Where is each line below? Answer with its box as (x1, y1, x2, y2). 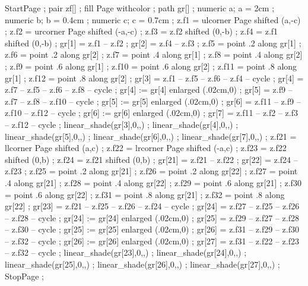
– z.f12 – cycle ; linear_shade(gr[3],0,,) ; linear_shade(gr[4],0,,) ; (5, 118, 239, 130)
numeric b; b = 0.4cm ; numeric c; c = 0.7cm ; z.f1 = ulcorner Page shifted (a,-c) (5, 13, 301, 26)
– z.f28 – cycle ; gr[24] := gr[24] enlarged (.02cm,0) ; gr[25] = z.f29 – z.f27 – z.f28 (5, 211, 299, 224)
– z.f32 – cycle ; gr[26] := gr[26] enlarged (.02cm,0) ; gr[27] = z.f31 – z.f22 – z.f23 (5, 234, 299, 247)
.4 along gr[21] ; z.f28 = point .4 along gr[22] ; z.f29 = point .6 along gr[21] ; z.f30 (5, 176, 301, 188)
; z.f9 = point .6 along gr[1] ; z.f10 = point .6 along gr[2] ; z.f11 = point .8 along (5, 59, 297, 72)
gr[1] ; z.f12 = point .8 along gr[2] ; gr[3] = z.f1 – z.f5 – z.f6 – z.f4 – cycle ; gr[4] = (5, 71, 304, 84)
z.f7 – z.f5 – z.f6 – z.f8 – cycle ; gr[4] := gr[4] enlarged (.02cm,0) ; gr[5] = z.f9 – (5, 83, 293, 96)
